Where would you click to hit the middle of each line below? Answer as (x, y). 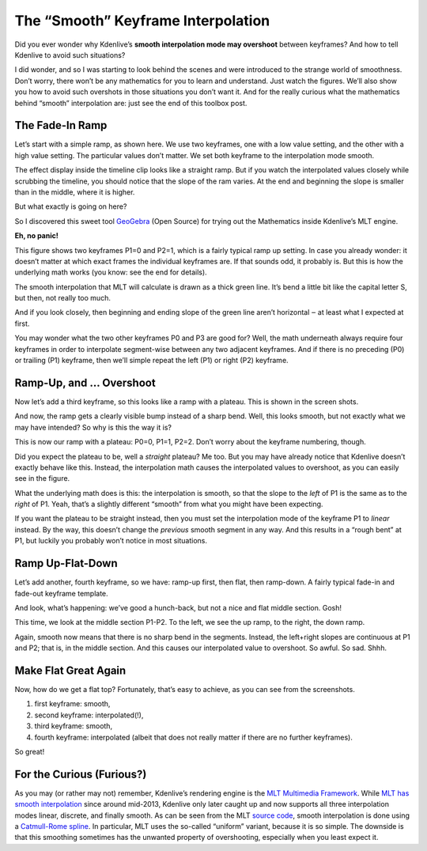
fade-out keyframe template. (61, 593)
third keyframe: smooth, (74, 726)
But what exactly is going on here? (71, 206)
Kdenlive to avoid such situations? (70, 55)
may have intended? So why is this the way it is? (93, 427)
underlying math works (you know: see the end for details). (111, 272)
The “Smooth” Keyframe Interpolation (142, 21)
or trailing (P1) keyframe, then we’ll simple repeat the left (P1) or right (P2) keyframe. (151, 361)
